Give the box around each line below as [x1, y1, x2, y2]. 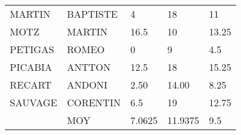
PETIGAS [10, 42, 54, 56]
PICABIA [10, 60, 52, 74]
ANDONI [67, 78, 108, 92]
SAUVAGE [10, 95, 57, 109]
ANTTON [67, 60, 111, 74]
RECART [10, 78, 52, 92]
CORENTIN [67, 95, 121, 109]
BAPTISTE [67, 7, 118, 21]
